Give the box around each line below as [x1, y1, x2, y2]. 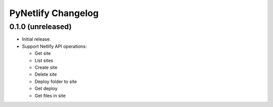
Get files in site [34, 92, 66, 98]
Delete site [34, 71, 57, 77]
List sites [34, 57, 53, 63]
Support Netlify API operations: [22, 43, 87, 49]
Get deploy [34, 85, 58, 91]
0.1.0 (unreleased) [9, 22, 72, 31]
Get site [34, 50, 51, 56]
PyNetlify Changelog [9, 8, 99, 19]
